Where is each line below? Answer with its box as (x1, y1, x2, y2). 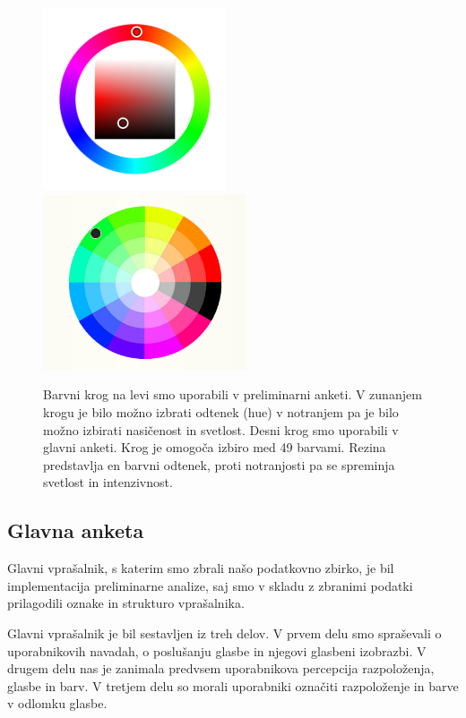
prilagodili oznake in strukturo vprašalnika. (7, 594, 245, 612)
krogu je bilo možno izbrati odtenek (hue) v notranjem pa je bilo (43, 402, 399, 421)
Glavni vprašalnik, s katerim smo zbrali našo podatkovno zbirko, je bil (7, 559, 394, 577)
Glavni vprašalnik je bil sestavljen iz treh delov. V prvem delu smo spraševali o (7, 623, 442, 642)
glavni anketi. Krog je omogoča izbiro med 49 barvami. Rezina (43, 438, 386, 457)
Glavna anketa (7, 517, 144, 544)
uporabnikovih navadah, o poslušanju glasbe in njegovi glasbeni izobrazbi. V (7, 641, 427, 660)
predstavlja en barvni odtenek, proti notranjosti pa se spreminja (43, 455, 395, 474)
